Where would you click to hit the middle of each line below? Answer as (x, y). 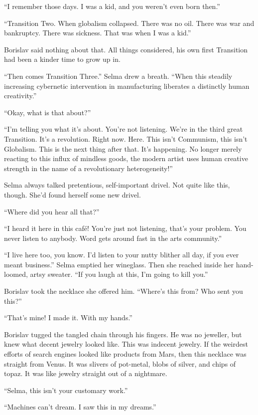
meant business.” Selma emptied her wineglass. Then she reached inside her (119, 264)
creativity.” (20, 96)
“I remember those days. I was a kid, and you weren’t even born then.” (112, 6)
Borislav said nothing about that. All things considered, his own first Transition (126, 49)
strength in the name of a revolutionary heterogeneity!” (88, 168)
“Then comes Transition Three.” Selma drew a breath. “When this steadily (118, 76)
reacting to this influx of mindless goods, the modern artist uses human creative (126, 158)
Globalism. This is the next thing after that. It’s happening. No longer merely (123, 148)
